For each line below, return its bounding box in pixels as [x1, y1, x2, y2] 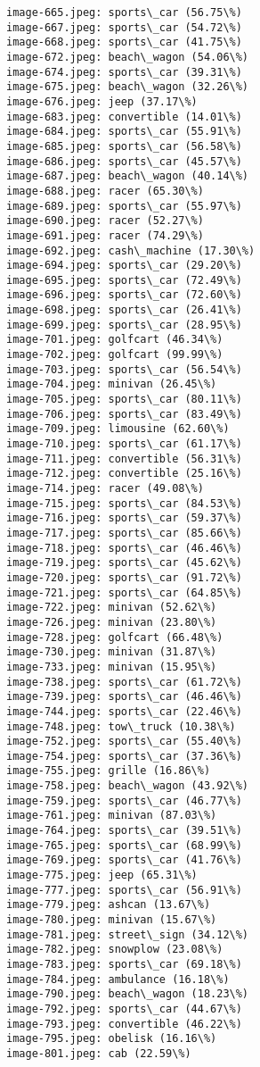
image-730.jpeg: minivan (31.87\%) [6, 646, 217, 659]
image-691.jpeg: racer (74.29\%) [6, 229, 204, 242]
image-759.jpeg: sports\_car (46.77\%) [6, 794, 242, 807]
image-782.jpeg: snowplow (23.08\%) [6, 943, 223, 956]
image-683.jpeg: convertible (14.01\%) [6, 110, 242, 123]
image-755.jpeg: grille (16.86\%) [6, 764, 211, 778]
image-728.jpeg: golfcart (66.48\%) [6, 630, 223, 644]
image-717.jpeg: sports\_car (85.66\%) [6, 526, 242, 539]
